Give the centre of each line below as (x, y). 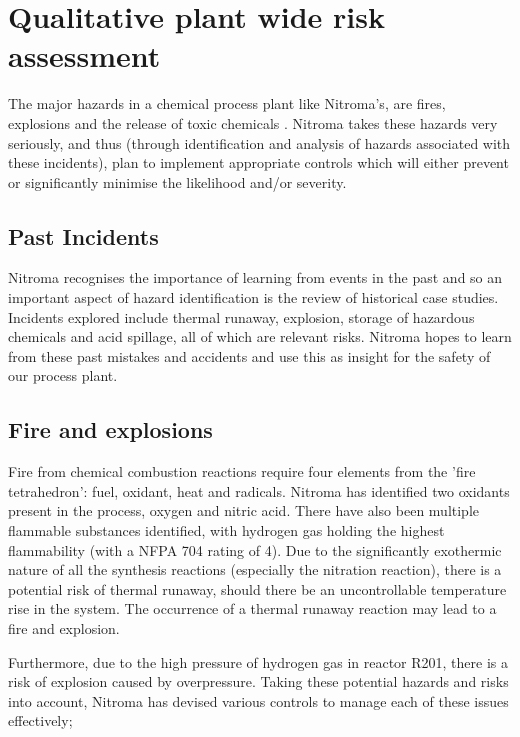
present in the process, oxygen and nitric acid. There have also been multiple (244, 510)
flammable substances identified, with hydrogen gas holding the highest (226, 530)
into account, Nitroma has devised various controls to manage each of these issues (258, 700)
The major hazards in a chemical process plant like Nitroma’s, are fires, (227, 103)
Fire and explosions (110, 429)
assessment (84, 55)
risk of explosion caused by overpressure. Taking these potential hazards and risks (258, 681)
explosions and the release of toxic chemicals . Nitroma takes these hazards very (253, 122)
